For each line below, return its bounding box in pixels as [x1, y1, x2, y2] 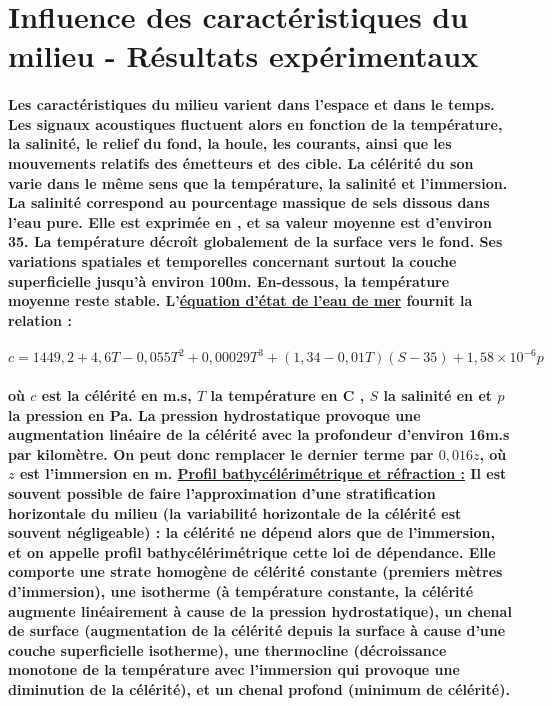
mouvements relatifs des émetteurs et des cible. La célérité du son [8, 152, 474, 173]
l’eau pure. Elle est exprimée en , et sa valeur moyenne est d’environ [8, 211, 492, 232]
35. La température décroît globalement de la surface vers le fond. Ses [8, 231, 503, 252]
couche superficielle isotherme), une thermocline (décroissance [8, 639, 447, 660]
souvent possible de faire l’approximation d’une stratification [8, 482, 436, 503]
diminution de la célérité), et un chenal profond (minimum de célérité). [8, 678, 510, 699]
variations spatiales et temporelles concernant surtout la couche [8, 250, 457, 271]
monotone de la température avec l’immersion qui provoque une [8, 659, 460, 680]
